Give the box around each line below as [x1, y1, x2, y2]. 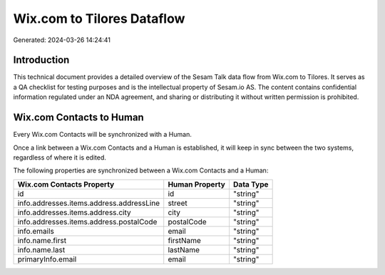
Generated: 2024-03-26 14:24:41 [13, 36, 111, 44]
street [168, 198, 188, 208]
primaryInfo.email [17, 254, 77, 264]
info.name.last [17, 244, 66, 254]
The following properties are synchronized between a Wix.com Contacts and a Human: [13, 166, 269, 175]
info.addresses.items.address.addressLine [17, 198, 160, 208]
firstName [168, 235, 201, 245]
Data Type [232, 179, 269, 189]
